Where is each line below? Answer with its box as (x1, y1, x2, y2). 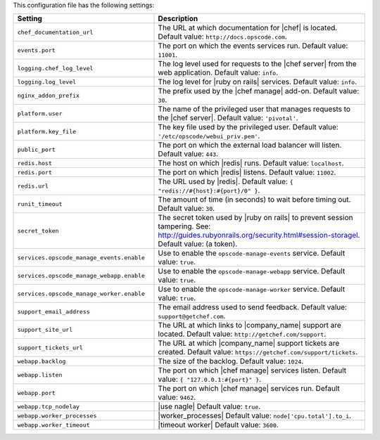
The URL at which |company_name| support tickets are (158, 338, 340, 348)
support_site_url (17, 325, 73, 333)
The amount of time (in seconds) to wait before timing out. (158, 195, 351, 205)
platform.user (17, 110, 63, 117)
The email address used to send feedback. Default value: (158, 302, 348, 312)
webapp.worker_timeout (17, 421, 91, 429)
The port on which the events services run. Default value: (158, 41, 348, 51)
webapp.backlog (17, 357, 66, 365)
